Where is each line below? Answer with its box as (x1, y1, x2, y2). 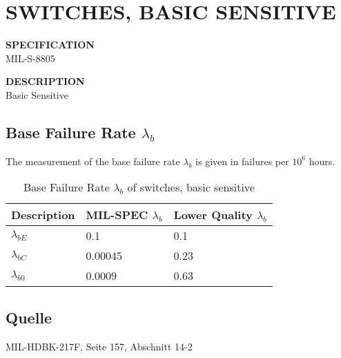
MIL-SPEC (86, 207, 148, 223)
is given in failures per (195, 153, 289, 168)
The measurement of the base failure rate (6, 153, 180, 168)
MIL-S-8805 (6, 50, 55, 65)
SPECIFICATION (6, 37, 95, 52)
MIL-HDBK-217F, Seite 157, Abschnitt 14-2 (6, 339, 193, 353)
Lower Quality (173, 207, 253, 223)
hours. (309, 153, 335, 168)
